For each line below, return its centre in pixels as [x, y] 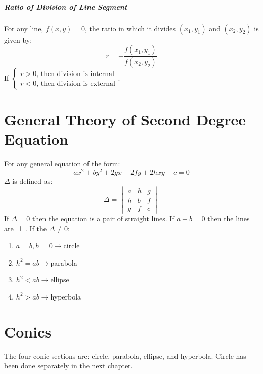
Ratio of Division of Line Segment [66, 6]
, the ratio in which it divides [130, 28]
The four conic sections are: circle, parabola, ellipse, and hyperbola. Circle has [125, 356]
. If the [36, 228]
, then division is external [76, 83]
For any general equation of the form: [62, 163]
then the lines [229, 218]
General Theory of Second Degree [125, 119]
